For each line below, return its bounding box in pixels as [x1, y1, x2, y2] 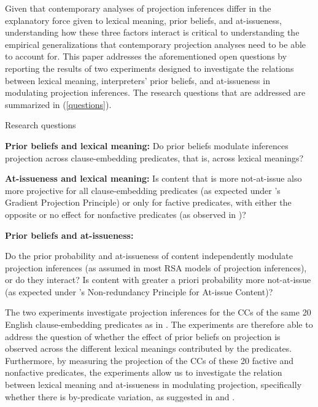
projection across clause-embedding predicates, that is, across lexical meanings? [5, 151, 304, 164]
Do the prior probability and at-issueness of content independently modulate [5, 249, 293, 262]
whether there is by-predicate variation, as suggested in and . [5, 390, 235, 403]
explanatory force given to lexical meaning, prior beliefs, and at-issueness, [5, 14, 282, 26]
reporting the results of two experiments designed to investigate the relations [5, 61, 294, 74]
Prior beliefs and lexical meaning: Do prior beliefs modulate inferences [5, 139, 289, 152]
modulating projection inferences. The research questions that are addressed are [5, 86, 306, 99]
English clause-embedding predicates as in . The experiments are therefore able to [5, 318, 313, 331]
